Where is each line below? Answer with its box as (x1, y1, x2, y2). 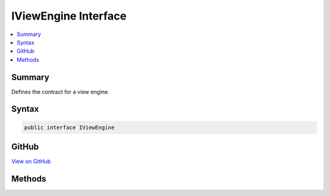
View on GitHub (11, 158, 51, 165)
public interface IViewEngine (24, 124, 115, 131)
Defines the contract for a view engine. (11, 88, 110, 95)
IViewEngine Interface (11, 9, 127, 23)
